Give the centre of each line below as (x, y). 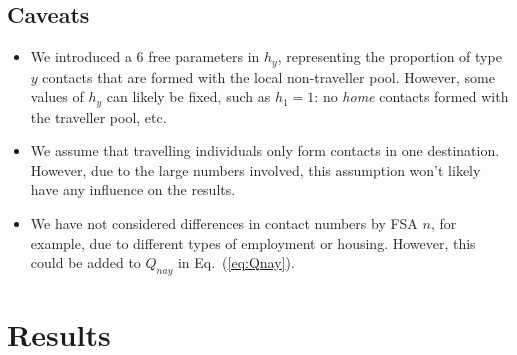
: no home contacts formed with (411, 96)
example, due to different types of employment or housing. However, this (253, 242)
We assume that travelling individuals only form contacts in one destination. (265, 150)
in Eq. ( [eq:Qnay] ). (236, 262)
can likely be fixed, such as (188, 96)
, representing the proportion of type (389, 56)
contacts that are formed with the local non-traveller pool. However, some (268, 76)
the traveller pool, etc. (98, 116)
